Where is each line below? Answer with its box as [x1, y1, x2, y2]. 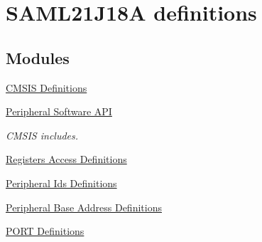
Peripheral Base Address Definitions [6, 199, 162, 214]
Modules [6, 46, 70, 68]
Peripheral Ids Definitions [6, 175, 117, 190]
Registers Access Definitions [6, 152, 127, 167]
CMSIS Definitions [6, 80, 87, 95]
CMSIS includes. [6, 127, 79, 142]
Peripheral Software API [6, 104, 112, 119]
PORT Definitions [6, 223, 84, 238]
